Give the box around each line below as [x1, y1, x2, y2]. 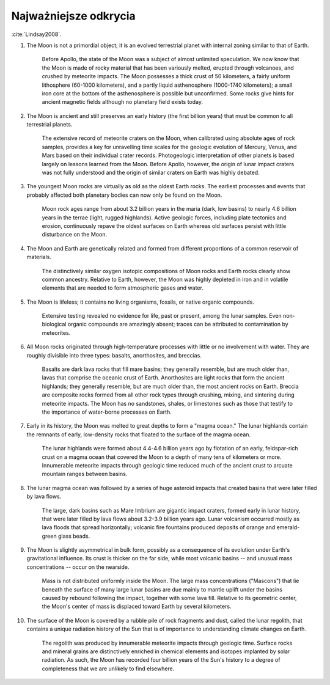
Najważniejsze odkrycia [11, 9, 136, 23]
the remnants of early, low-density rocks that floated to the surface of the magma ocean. [26, 431, 251, 438]
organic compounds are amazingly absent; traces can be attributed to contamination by [67, 321, 288, 328]
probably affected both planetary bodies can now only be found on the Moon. [26, 191, 222, 199]
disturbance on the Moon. [42, 231, 107, 238]
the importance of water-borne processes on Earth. [42, 408, 172, 416]
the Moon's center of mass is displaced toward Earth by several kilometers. [42, 603, 232, 610]
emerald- [276, 524, 300, 531]
